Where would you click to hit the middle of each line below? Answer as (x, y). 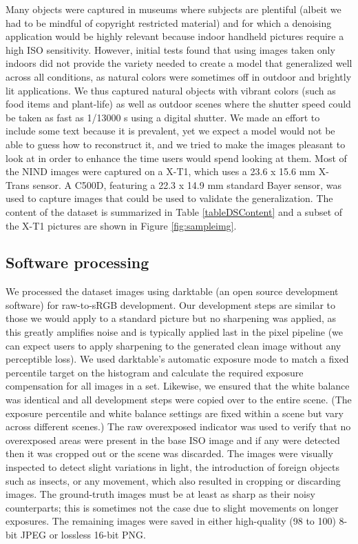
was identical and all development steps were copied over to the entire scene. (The (179, 400)
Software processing (77, 262)
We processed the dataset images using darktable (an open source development (172, 291)
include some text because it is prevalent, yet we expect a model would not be (170, 131)
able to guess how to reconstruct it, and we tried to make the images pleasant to (176, 144)
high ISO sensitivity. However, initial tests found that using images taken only (170, 49)
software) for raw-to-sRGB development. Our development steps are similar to (170, 304)
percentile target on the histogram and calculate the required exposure (155, 372)
